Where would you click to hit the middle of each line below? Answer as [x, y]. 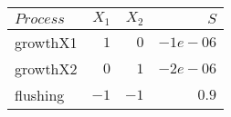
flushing [40, 94]
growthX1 [46, 42]
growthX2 [46, 68]
